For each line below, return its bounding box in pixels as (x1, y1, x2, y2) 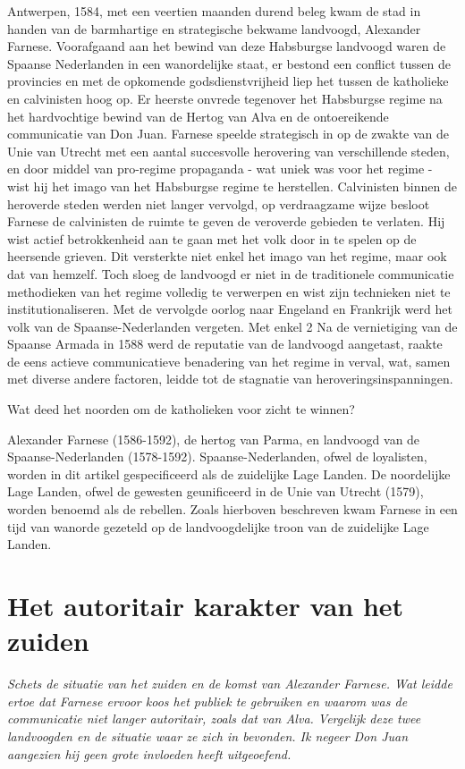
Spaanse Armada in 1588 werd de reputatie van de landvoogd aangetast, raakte (7, 334, 443, 353)
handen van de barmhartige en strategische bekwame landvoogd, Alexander (7, 19, 421, 38)
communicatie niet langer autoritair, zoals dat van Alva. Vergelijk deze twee (7, 709, 421, 728)
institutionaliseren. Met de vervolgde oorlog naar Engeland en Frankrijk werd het (7, 300, 452, 318)
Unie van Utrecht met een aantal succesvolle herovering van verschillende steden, (7, 141, 450, 160)
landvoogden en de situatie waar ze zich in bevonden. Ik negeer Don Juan (7, 726, 409, 745)
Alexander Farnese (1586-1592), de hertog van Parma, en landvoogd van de (7, 429, 420, 448)
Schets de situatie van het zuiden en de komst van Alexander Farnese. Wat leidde (7, 674, 452, 693)
